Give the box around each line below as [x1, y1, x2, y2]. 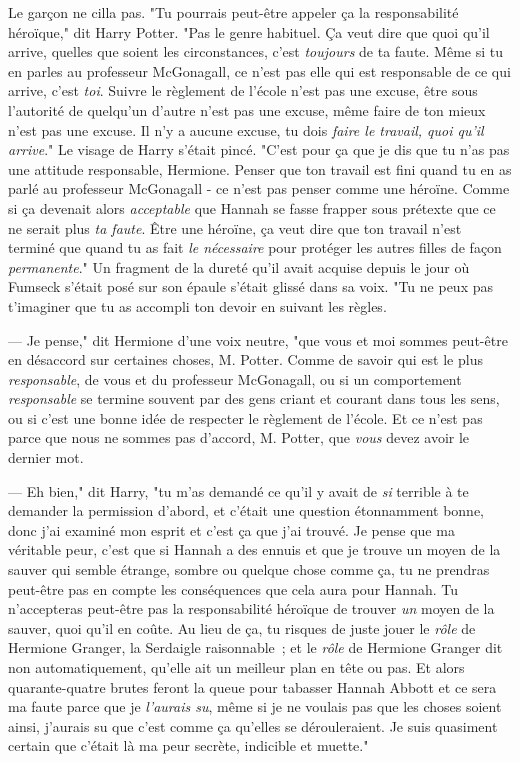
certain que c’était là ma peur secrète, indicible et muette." [8, 735, 369, 756]
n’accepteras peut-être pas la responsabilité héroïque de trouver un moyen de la [8, 598, 495, 619]
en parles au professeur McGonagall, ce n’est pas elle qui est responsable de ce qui [8, 60, 511, 81]
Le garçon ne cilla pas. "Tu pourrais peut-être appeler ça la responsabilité [8, 2, 459, 22]
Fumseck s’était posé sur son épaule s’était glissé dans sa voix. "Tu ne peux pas [8, 276, 493, 297]
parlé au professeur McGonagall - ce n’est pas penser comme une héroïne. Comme [8, 178, 510, 199]
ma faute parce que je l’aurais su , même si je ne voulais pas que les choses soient [8, 696, 502, 717]
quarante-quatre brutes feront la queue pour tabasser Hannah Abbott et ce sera [8, 676, 497, 697]
